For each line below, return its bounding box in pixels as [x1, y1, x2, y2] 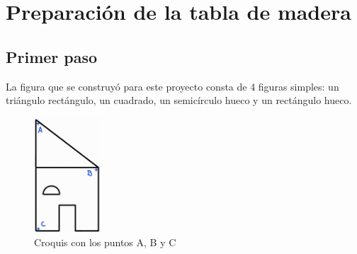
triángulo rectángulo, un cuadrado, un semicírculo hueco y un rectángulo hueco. [6, 93, 352, 108]
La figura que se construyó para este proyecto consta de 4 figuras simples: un [6, 79, 339, 93]
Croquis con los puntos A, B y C [34, 234, 176, 249]
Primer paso [6, 45, 98, 67]
